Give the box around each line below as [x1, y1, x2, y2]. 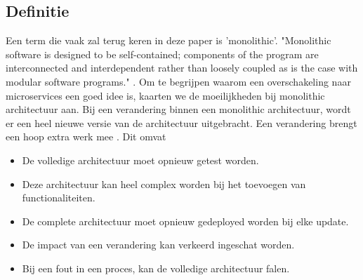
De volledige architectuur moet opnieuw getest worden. [22, 152, 259, 167]
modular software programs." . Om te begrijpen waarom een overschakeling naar [6, 74, 351, 88]
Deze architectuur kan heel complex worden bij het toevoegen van [22, 176, 306, 191]
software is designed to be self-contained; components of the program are [6, 46, 319, 61]
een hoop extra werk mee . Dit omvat [6, 129, 166, 144]
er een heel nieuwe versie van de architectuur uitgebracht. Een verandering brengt [6, 115, 357, 130]
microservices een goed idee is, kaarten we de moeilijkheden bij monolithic [6, 88, 325, 102]
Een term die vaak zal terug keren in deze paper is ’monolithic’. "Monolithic [6, 33, 331, 48]
